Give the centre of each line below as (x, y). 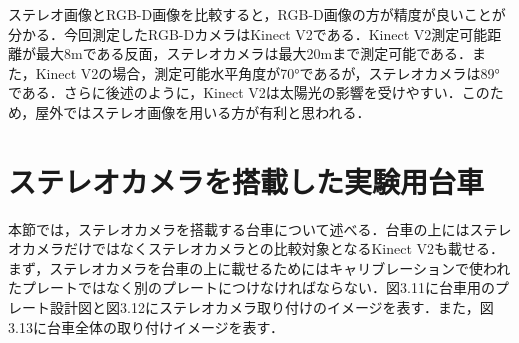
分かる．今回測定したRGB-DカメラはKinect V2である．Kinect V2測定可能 (248, 33)
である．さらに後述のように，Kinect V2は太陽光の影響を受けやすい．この (249, 92)
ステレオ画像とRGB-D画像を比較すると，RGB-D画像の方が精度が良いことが (257, 14)
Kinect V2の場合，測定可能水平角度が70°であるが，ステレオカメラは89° (267, 72)
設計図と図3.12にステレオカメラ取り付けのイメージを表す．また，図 (271, 307)
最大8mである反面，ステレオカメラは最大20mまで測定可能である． (254, 53)
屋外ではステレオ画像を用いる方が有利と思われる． (203, 111)
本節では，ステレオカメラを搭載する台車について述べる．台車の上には (239, 228)
